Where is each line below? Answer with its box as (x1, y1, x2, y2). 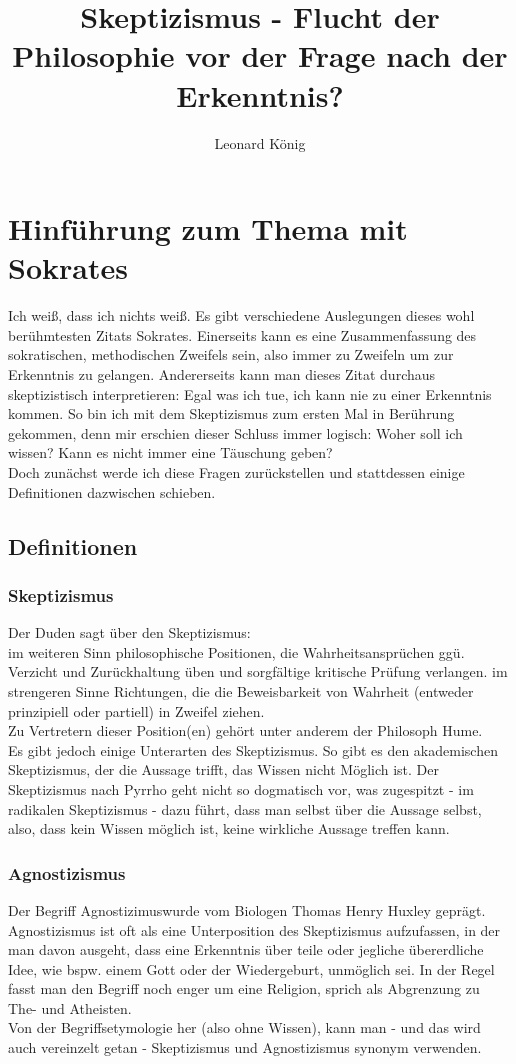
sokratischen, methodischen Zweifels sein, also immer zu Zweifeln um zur (8, 344, 454, 365)
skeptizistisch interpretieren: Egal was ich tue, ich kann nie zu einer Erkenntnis (8, 383, 492, 404)
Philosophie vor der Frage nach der (12, 35, 508, 76)
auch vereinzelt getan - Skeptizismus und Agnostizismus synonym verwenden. (8, 1037, 482, 1058)
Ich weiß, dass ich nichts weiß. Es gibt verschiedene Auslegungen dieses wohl (8, 305, 475, 326)
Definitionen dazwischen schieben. (8, 481, 216, 502)
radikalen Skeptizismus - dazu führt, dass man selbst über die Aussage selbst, (8, 798, 482, 819)
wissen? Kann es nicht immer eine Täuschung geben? (8, 442, 333, 463)
